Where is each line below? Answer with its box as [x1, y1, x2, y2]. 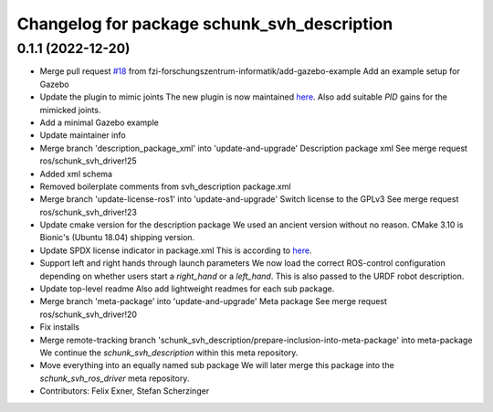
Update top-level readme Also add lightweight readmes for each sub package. [39, 283, 335, 294]
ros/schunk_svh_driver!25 [39, 155, 137, 166]
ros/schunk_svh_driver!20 [39, 309, 137, 320]
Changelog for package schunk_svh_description [16, 14, 393, 34]
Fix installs [39, 322, 79, 333]
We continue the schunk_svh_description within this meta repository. [39, 347, 299, 358]
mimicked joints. [39, 104, 101, 115]
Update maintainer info [39, 130, 127, 141]
